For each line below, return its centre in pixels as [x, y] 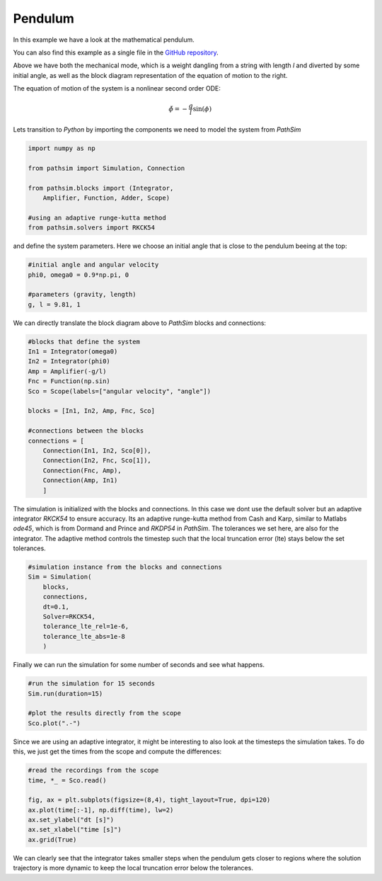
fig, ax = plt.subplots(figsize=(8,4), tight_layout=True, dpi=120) [149, 800]
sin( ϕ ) [202, 109]
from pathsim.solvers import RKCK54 [92, 228]
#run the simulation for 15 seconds [92, 684]
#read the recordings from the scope [93, 771]
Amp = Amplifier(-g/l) [67, 371]
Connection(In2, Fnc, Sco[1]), [97, 461]
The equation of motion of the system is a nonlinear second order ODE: [117, 89]
